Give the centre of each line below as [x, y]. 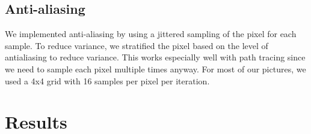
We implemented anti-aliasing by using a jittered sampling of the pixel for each [151, 34]
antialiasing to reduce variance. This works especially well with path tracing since [155, 57]
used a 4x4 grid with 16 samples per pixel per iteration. [107, 80]
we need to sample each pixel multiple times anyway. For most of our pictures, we [155, 68]
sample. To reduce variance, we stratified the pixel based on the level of [137, 45]
